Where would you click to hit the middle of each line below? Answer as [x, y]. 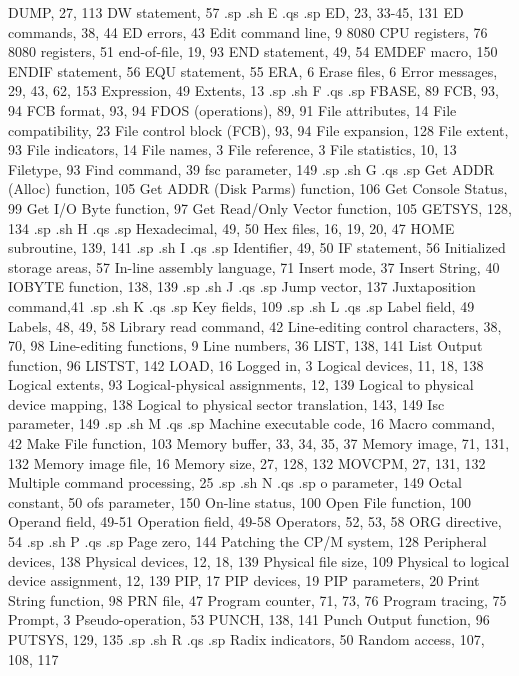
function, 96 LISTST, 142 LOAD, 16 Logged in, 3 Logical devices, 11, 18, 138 [246, 364]
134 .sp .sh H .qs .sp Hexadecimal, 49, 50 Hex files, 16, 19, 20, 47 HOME [231, 227]
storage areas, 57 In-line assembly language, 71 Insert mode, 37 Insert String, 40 [254, 266]
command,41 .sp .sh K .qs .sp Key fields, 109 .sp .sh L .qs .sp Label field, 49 [241, 305]
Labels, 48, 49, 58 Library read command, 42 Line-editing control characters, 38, [255, 325]
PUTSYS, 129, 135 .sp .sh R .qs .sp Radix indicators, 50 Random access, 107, [246, 639]
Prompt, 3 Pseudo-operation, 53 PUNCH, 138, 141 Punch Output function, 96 [249, 619]
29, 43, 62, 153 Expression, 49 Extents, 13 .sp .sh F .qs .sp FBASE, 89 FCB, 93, [253, 90]
